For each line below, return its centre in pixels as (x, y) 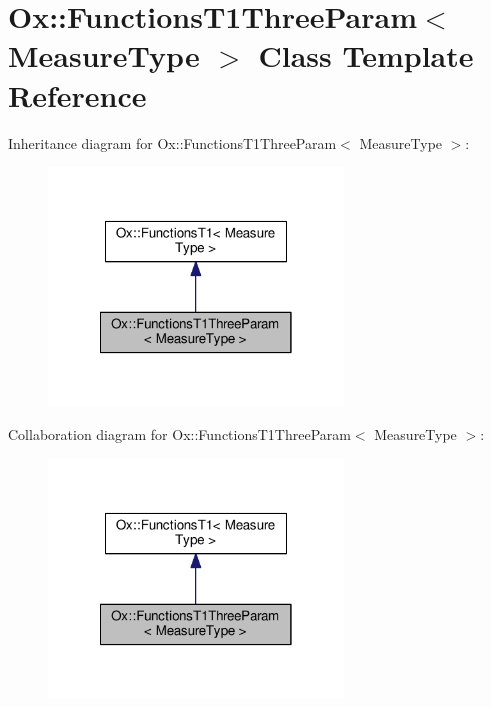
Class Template (366, 55)
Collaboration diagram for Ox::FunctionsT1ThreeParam (179, 434)
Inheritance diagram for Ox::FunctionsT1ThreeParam (172, 142)
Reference (77, 94)
